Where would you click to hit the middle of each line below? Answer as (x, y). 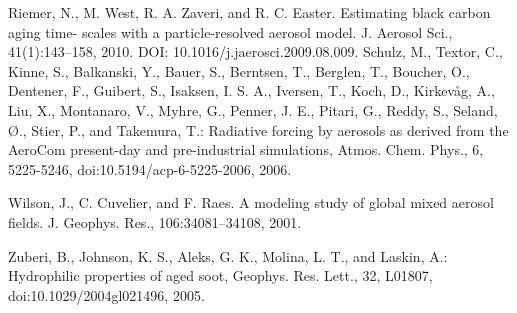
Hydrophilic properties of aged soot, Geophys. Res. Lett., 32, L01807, (220, 275)
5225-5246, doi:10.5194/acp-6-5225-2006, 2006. (150, 168)
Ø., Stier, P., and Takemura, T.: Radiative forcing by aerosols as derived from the (258, 129)
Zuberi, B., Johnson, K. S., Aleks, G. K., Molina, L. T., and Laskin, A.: (228, 255)
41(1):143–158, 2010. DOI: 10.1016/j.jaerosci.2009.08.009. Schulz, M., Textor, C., (255, 51)
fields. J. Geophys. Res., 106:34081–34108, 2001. (155, 221)
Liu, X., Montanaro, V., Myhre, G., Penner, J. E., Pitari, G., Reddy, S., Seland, (253, 109)
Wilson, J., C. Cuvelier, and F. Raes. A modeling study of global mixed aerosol (251, 202)
